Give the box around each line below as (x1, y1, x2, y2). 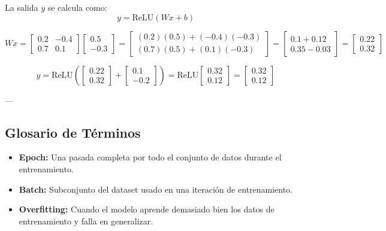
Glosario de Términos (5, 123, 141, 141)
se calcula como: (47, 1, 107, 13)
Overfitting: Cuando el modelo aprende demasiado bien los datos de (19, 203, 275, 215)
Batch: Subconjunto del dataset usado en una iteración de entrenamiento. (19, 183, 292, 195)
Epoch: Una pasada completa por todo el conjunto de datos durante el (19, 151, 282, 163)
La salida (5, 1, 38, 13)
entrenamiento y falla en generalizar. (19, 214, 153, 227)
